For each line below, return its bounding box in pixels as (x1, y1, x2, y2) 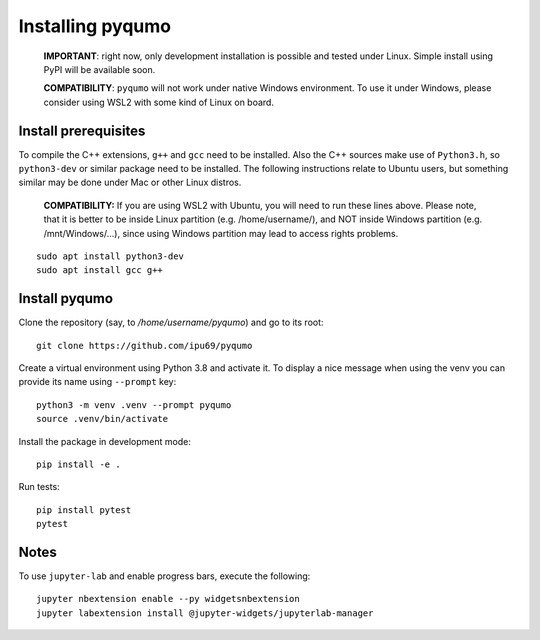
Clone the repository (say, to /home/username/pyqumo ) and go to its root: (18, 316, 324, 329)
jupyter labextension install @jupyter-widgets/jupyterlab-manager (36, 607, 374, 619)
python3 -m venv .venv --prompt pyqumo (36, 399, 232, 410)
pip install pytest (36, 504, 132, 515)
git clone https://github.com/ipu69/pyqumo (36, 340, 253, 351)
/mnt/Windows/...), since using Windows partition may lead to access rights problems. (43, 227, 399, 239)
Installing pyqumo (18, 15, 172, 37)
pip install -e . (36, 459, 121, 470)
